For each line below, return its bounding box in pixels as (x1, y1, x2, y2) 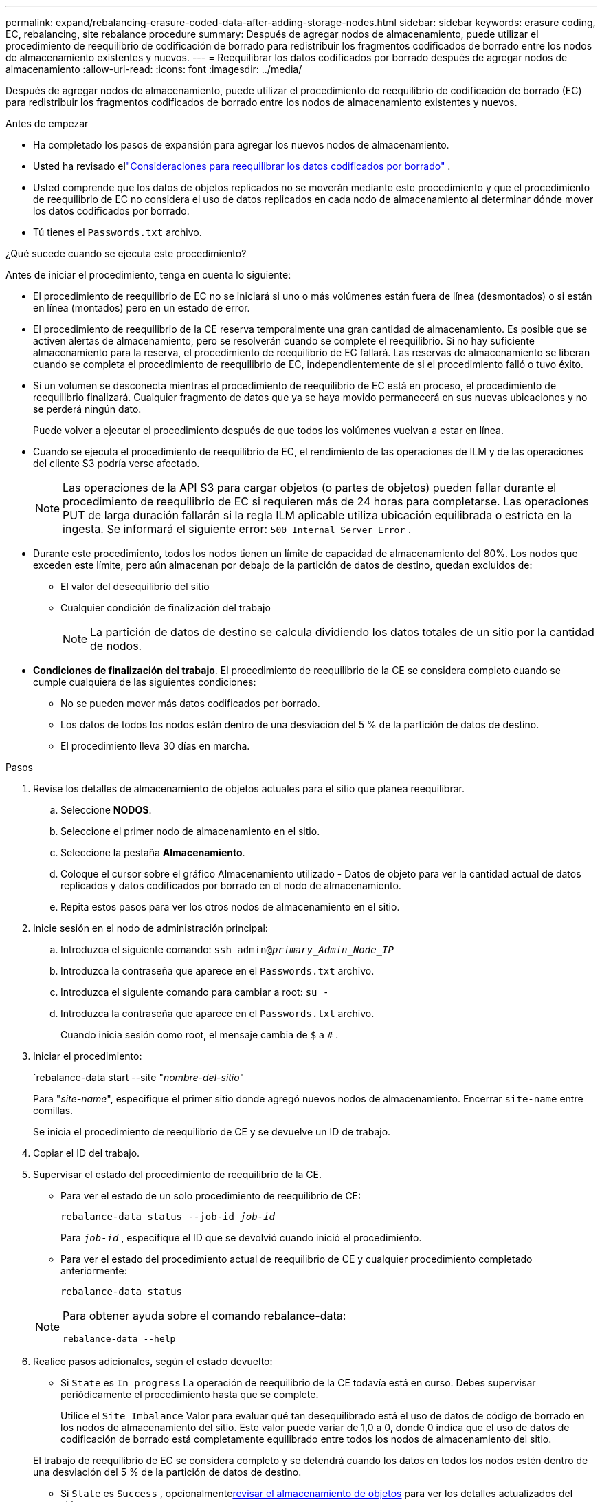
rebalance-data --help (63, 1334, 176, 1344)
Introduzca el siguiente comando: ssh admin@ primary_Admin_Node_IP (60, 944, 394, 955)
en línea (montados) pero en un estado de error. (33, 302, 250, 314)
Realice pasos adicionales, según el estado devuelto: (33, 1356, 273, 1367)
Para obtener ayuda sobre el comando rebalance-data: (63, 1309, 346, 1323)
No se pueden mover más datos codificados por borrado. (60, 697, 320, 709)
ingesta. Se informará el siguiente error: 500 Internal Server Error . (63, 522, 412, 536)
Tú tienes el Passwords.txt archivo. (33, 226, 202, 238)
